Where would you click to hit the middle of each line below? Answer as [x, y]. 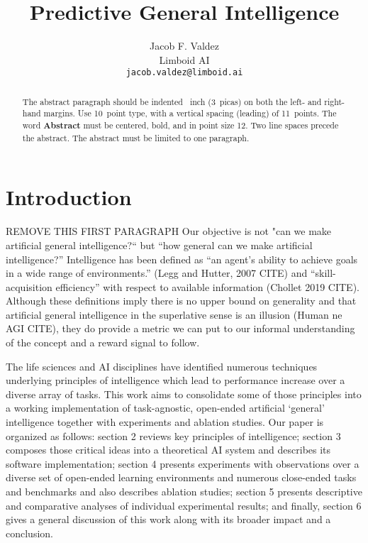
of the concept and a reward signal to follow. [103, 342]
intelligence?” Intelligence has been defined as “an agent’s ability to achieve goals [182, 259]
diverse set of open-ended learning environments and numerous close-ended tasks [181, 477]
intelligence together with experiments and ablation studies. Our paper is [165, 422]
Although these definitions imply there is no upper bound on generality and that [181, 301]
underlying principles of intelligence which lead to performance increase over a [175, 380]
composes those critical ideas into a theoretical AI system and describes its [168, 450]
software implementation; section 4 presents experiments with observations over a [183, 463]
